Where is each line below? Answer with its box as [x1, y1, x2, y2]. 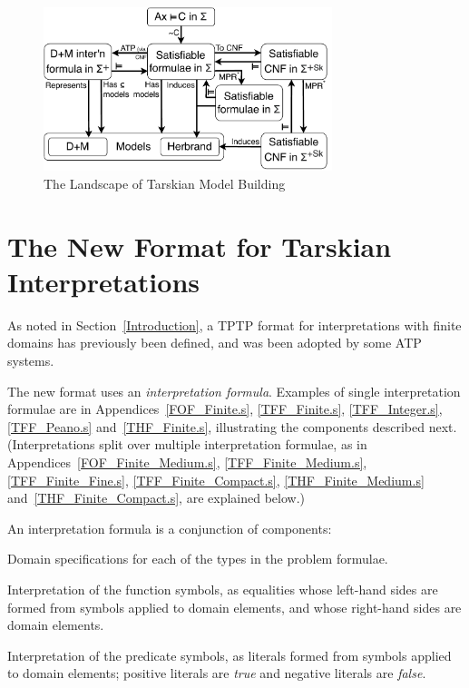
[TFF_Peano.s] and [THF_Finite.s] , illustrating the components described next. [7, 417, 457, 436]
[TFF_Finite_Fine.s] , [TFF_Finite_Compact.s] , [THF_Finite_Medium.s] [7, 470, 425, 489]
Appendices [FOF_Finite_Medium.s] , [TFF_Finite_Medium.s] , [7, 452, 367, 471]
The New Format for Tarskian [7, 227, 392, 264]
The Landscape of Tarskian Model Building [44, 173, 286, 192]
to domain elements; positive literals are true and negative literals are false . [7, 663, 426, 683]
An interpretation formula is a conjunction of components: [7, 518, 332, 537]
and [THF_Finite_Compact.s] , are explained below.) [7, 488, 305, 507]
